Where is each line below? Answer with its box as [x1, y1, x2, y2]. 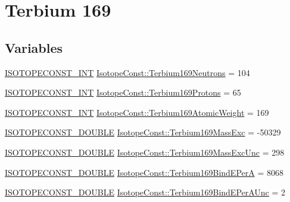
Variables [5, 38, 63, 56]
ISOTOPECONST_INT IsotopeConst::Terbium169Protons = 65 [5, 86, 241, 99]
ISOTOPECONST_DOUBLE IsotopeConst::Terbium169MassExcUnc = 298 [5, 146, 285, 158]
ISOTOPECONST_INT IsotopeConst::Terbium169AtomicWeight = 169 [5, 106, 269, 118]
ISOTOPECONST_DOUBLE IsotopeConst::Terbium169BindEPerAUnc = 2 [5, 186, 286, 198]
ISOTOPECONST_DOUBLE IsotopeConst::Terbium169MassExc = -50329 [5, 126, 281, 138]
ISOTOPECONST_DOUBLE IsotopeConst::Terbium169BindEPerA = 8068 [5, 166, 283, 178]
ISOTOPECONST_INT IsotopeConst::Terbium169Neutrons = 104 [5, 66, 250, 78]
